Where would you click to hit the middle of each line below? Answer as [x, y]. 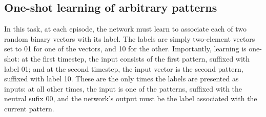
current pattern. [29, 108]
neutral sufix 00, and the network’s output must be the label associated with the [131, 98]
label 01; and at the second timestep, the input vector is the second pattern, [124, 68]
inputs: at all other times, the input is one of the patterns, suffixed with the [123, 88]
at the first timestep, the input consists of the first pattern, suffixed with [136, 58]
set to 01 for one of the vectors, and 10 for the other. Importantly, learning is [125, 49]
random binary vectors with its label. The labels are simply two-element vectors [130, 38]
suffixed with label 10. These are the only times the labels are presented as [121, 79]
